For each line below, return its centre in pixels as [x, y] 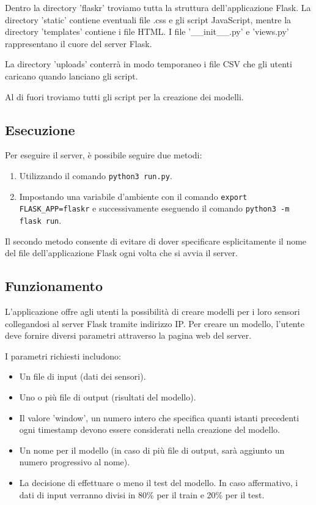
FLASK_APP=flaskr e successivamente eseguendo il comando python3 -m [154, 208]
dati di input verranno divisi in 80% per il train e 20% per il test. [142, 494]
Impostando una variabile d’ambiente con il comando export [133, 196]
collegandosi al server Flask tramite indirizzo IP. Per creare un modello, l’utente [155, 323]
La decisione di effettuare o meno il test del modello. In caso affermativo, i [159, 482]
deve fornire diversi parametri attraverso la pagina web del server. [128, 335]
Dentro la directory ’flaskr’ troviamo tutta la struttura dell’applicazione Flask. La [158, 7]
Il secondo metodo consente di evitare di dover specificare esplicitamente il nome [156, 241]
